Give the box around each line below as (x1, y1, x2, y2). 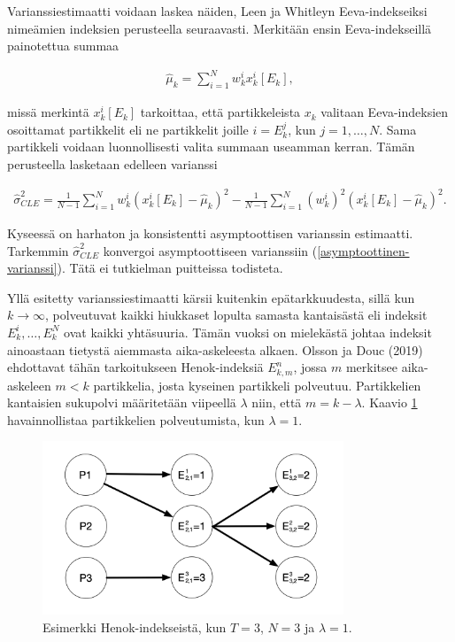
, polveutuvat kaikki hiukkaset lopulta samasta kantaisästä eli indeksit (45, 306, 428, 324)
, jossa (293, 358, 328, 376)
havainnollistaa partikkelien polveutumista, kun (7, 410, 265, 429)
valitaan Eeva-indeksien (320, 103, 449, 121)
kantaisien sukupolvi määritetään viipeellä (7, 393, 236, 412)
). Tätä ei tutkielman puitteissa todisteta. (57, 259, 283, 277)
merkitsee (345, 358, 398, 376)
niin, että (251, 393, 302, 412)
